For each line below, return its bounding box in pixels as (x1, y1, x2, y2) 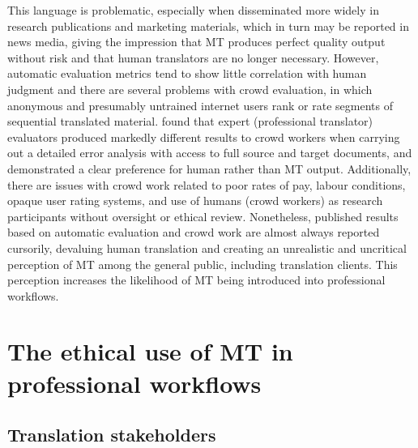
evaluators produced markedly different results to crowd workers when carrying (7, 128, 400, 145)
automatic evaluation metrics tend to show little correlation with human (7, 65, 367, 82)
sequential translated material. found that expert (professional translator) (7, 113, 373, 130)
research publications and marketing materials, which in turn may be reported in (7, 17, 409, 34)
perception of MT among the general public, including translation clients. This (7, 255, 398, 272)
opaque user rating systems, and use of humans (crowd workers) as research (7, 192, 383, 209)
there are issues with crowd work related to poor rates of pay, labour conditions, (7, 176, 406, 193)
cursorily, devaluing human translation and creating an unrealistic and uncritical (7, 239, 407, 256)
